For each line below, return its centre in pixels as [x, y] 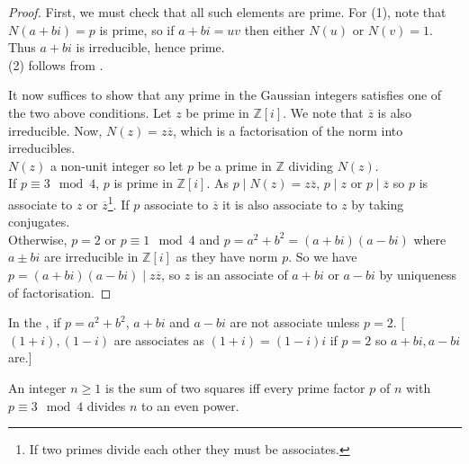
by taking [378, 204]
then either [275, 29]
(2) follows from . [56, 64]
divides [106, 405]
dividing [311, 165]
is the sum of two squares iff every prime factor [235, 387]
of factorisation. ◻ [60, 292]
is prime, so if [137, 29]
